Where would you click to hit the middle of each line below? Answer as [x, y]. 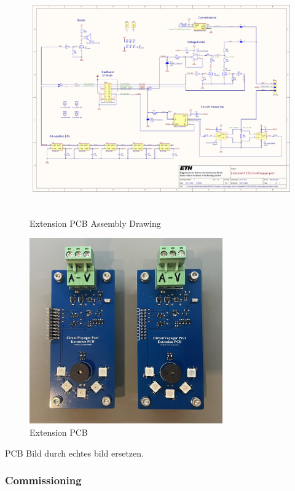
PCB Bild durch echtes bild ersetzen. [74, 453]
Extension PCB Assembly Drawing [95, 223]
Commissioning [43, 480]
